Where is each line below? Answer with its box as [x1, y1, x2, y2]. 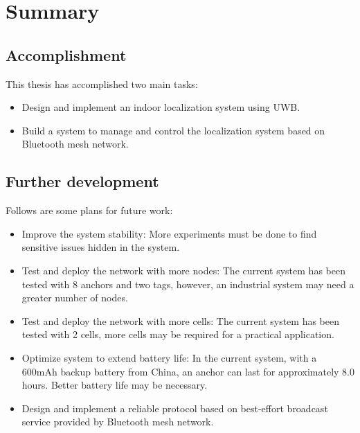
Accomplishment [6, 44, 127, 65]
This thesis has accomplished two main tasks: [6, 76, 198, 91]
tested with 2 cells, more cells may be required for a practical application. [21, 327, 334, 342]
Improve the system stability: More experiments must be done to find [21, 226, 317, 240]
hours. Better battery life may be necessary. [21, 378, 208, 392]
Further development [6, 170, 159, 192]
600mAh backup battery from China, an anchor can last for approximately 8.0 [21, 364, 354, 378]
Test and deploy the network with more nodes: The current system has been [21, 263, 345, 277]
